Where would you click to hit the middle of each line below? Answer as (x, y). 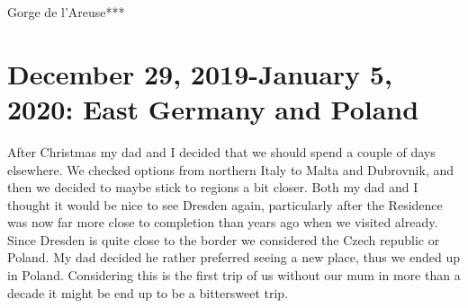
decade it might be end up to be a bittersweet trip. (148, 292)
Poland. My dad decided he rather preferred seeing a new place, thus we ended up (234, 257)
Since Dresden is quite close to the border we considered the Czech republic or (224, 239)
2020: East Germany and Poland (213, 108)
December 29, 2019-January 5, (200, 73)
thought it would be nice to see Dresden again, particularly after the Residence (225, 204)
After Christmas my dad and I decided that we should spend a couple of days (221, 151)
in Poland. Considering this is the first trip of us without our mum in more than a (234, 275)
